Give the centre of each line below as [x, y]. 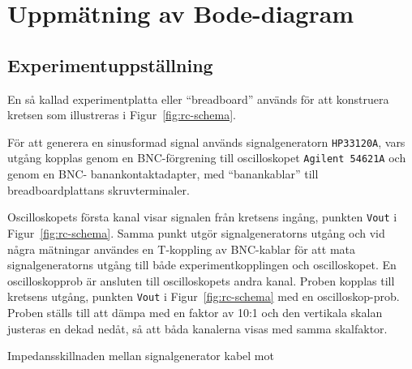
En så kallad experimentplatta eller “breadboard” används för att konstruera [198, 99]
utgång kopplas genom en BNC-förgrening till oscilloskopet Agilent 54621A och [207, 158]
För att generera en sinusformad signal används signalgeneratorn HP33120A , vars [206, 142]
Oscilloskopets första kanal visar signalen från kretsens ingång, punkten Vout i [202, 217]
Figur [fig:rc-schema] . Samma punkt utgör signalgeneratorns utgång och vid [196, 232]
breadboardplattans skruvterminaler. [99, 189]
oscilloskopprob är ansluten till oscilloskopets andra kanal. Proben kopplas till [201, 280]
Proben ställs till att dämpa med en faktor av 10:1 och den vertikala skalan [195, 312]
